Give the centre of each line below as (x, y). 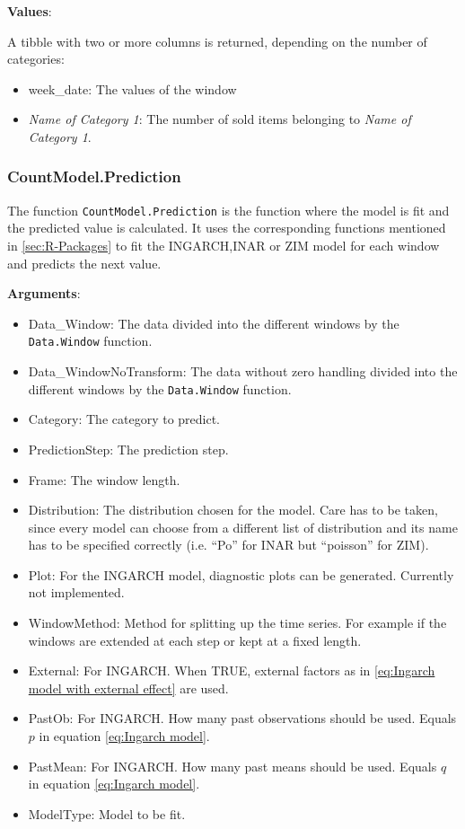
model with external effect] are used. (128, 688)
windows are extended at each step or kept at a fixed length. (195, 640)
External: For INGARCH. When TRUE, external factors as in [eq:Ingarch (232, 670)
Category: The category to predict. (124, 419)
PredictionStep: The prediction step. (128, 449)
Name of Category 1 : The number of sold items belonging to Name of (219, 119)
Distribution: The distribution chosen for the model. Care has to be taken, (233, 510)
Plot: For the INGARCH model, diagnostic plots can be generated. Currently (241, 574)
